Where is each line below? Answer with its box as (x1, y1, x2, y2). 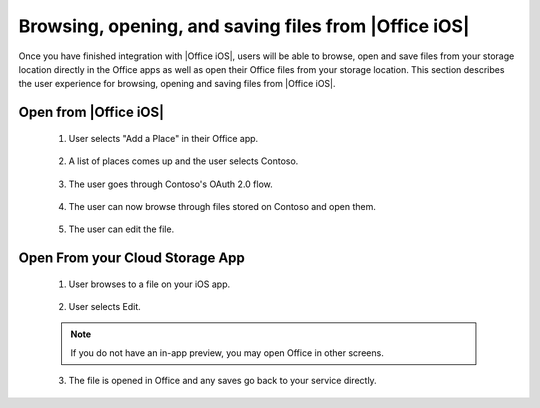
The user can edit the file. (68, 223, 175, 235)
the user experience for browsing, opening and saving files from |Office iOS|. (18, 78, 336, 90)
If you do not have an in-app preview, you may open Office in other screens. (70, 346, 384, 359)
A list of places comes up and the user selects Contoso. (68, 155, 299, 167)
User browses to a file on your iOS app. (68, 278, 231, 290)
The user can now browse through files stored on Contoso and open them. (68, 200, 377, 212)
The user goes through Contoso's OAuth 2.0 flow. (68, 178, 274, 190)
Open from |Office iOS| (18, 104, 165, 121)
